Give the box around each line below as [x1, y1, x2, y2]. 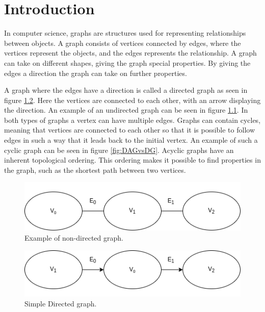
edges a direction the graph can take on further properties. [4, 67, 187, 78]
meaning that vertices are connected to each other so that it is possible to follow [4, 124, 255, 135]
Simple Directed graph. [24, 298, 97, 309]
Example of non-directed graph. [24, 232, 123, 243]
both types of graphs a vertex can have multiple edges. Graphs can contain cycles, [4, 114, 261, 125]
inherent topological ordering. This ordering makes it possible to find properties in [4, 154, 261, 165]
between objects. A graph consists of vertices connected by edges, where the [4, 37, 241, 48]
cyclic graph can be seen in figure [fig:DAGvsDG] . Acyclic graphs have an [4, 144, 234, 155]
